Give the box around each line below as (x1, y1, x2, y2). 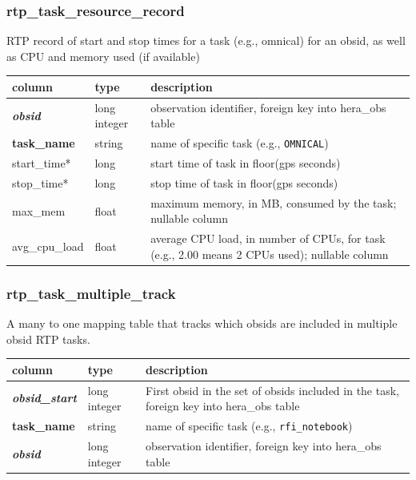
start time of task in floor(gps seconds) (150, 155, 341, 171)
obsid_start (12, 389, 77, 406)
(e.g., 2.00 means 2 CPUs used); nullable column (150, 245, 389, 262)
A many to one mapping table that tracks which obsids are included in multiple (6, 315, 398, 332)
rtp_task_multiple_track (6, 283, 176, 303)
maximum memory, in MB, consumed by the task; (150, 194, 397, 211)
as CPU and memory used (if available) (6, 47, 200, 64)
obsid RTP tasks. (6, 330, 90, 347)
